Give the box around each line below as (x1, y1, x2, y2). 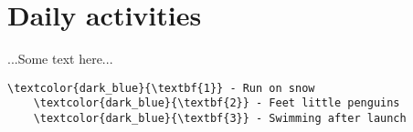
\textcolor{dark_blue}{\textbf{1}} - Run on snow (7, 81, 315, 95)
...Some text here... (7, 49, 113, 68)
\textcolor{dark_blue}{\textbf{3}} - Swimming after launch (33, 112, 407, 126)
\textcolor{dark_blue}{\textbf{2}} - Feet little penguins (33, 96, 400, 110)
